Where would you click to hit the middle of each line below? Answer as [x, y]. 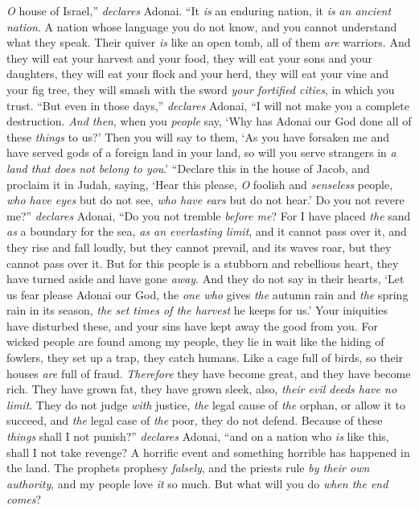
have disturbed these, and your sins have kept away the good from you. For [192, 325]
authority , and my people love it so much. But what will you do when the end [197, 483]
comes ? [24, 499]
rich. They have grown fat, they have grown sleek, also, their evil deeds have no [202, 389]
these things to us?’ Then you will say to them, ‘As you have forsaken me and [198, 136]
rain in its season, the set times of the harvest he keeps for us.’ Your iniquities [197, 310]
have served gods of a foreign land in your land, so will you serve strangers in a [201, 152]
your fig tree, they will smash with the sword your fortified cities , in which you [201, 89]
